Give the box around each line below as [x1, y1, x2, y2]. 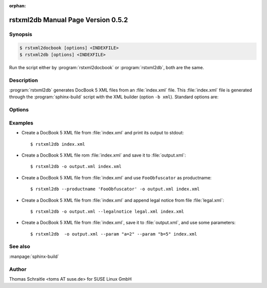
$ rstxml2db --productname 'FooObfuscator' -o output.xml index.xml [30, 186, 200, 192]
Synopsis [9, 31, 32, 38]
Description [9, 77, 38, 83]
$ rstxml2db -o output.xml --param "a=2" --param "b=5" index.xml [30, 231, 197, 237]
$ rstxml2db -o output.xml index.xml [30, 164, 122, 169]
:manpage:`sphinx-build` [9, 253, 59, 259]
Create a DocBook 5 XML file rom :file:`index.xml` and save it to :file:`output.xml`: [21, 152, 186, 158]
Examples [9, 119, 34, 126]
